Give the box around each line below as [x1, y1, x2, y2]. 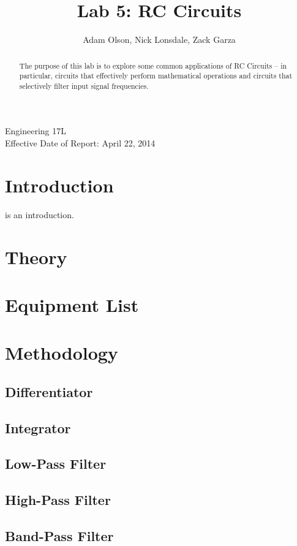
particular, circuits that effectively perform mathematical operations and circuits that [19, 70, 293, 81]
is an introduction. [5, 208, 74, 221]
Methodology [5, 340, 118, 365]
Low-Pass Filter [5, 454, 107, 473]
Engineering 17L [5, 124, 67, 137]
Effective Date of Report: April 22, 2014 [5, 137, 156, 150]
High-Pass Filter [5, 490, 111, 509]
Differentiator [5, 382, 93, 401]
